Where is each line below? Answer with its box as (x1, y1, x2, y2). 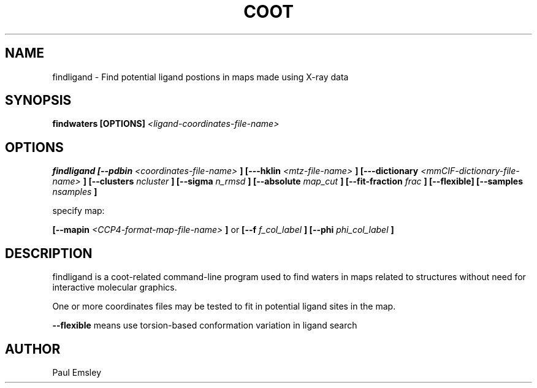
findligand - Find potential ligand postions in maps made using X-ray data (52, 71, 349, 82)
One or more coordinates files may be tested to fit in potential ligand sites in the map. (52, 301, 396, 312)
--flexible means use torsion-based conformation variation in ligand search (52, 320, 357, 331)
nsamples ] (52, 186, 97, 197)
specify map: (52, 205, 105, 216)
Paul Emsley (52, 367, 102, 378)
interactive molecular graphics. (52, 282, 177, 293)
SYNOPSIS (5, 93, 72, 108)
